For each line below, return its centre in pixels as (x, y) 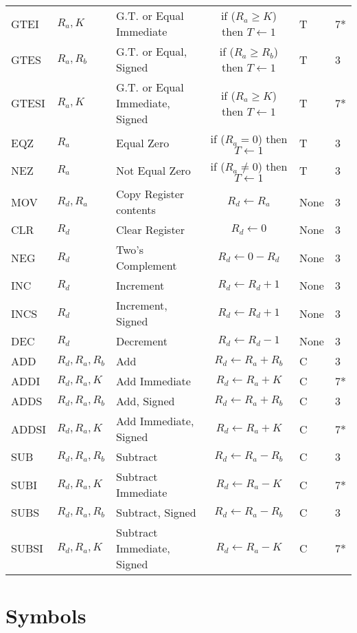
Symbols (46, 615)
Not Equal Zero (153, 170)
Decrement (142, 341)
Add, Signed (146, 401)
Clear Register (150, 229)
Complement (147, 265)
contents (136, 210)
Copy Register (150, 194)
